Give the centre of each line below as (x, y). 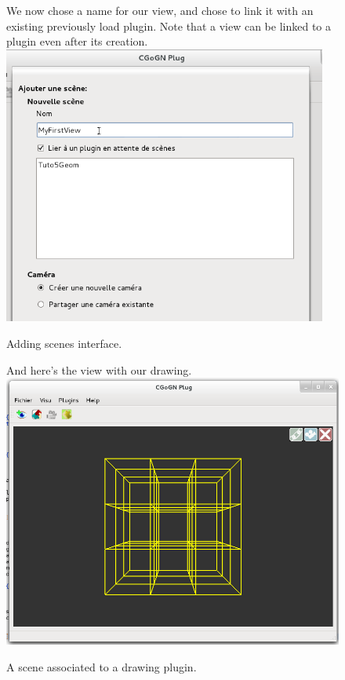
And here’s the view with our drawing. (99, 369)
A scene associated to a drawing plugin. (102, 666)
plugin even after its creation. (77, 41)
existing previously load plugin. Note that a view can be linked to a (169, 26)
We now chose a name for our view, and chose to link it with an (160, 10)
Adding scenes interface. (64, 343)
